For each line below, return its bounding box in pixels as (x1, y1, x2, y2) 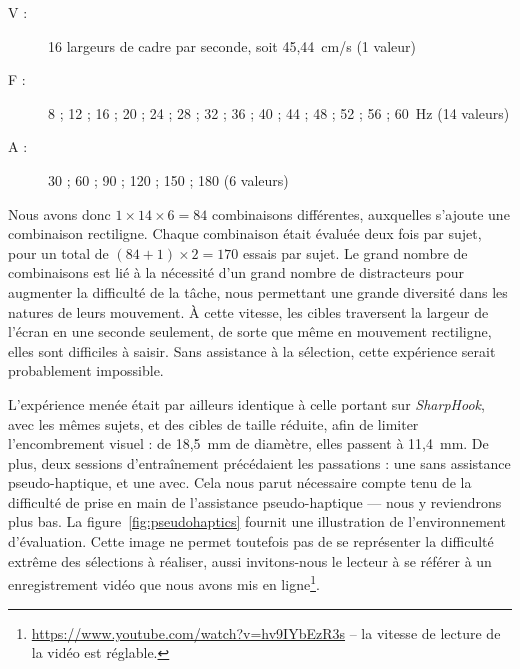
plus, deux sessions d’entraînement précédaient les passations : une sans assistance (8, 452, 511, 473)
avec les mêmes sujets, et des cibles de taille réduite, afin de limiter (8, 413, 419, 434)
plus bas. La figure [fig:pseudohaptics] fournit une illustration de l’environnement (8, 511, 506, 532)
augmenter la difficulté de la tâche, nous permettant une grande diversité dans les (8, 281, 508, 302)
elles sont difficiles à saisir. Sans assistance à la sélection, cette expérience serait (8, 340, 496, 361)
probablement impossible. (8, 360, 164, 381)
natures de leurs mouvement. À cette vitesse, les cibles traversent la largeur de (8, 301, 489, 322)
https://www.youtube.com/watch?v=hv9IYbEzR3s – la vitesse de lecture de (31, 622, 501, 643)
